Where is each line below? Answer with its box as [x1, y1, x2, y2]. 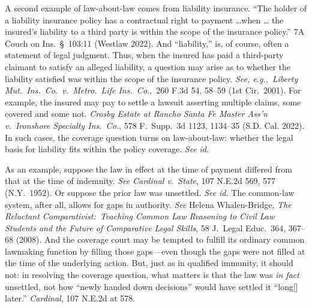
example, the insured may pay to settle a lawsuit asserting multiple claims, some [5, 95, 301, 108]
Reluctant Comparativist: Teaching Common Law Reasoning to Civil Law [5, 210, 275, 222]
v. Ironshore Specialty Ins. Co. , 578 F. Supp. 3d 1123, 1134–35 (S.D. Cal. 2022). [5, 119, 305, 131]
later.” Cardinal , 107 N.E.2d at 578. [5, 292, 136, 304]
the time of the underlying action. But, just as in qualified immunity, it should [5, 256, 293, 269]
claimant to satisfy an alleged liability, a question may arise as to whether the [5, 60, 291, 73]
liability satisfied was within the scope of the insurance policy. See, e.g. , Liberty [5, 72, 298, 84]
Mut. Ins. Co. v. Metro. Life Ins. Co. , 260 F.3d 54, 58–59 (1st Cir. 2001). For [5, 84, 301, 96]
